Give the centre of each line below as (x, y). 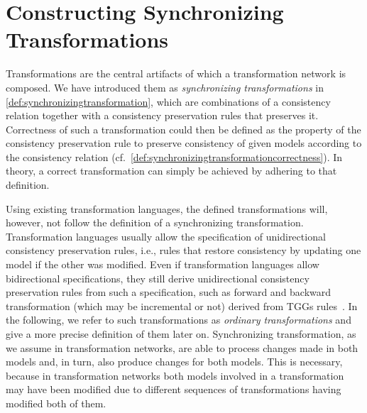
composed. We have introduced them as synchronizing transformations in (165, 87)
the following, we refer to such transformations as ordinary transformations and (179, 320)
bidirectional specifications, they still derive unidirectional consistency (158, 278)
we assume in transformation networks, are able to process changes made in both (182, 347)
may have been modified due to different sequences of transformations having (174, 389)
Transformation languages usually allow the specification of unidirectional (166, 236)
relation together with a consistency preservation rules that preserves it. (162, 115)
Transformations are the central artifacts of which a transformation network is (176, 73)
